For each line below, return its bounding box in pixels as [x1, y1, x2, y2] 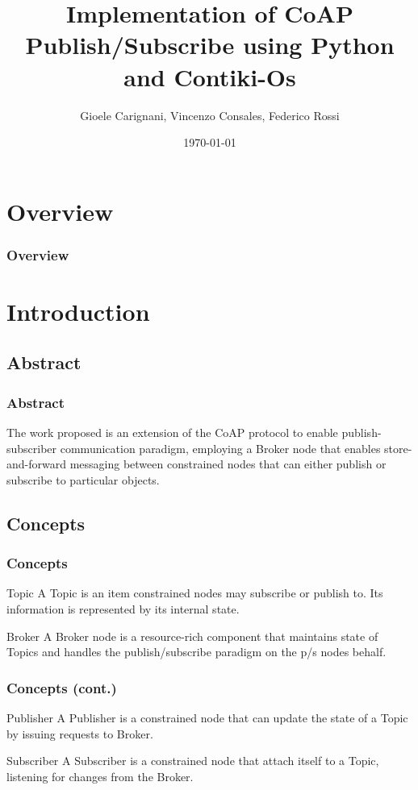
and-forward [6, 455, 66, 472]
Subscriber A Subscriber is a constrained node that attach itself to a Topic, [6, 752, 379, 769]
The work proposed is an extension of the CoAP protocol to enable [6, 424, 338, 441]
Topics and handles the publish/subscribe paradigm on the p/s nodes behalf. [6, 643, 387, 660]
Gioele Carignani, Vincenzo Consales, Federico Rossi [80, 106, 340, 123]
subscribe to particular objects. [6, 471, 160, 488]
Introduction [6, 294, 150, 327]
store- [384, 439, 412, 456]
